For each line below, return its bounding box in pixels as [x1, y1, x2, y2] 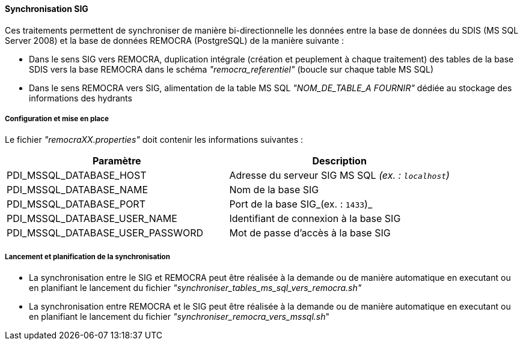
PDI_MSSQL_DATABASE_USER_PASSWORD [7, 227, 204, 239]
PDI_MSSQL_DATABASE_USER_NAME [7, 212, 177, 225]
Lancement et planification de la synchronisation [5, 252, 170, 261]
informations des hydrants [29, 92, 132, 103]
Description [312, 155, 367, 167]
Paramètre [92, 155, 141, 167]
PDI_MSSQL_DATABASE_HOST [7, 169, 147, 182]
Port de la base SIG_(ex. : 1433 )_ [229, 198, 373, 211]
